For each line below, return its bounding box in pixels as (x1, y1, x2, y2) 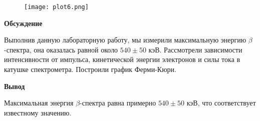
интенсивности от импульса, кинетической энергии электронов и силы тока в (4, 54, 240, 64)
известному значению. (4, 107, 72, 117)
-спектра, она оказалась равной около (4, 44, 118, 54)
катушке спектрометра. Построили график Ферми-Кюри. (4, 64, 177, 74)
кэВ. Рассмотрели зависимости (148, 44, 242, 54)
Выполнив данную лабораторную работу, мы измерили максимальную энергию (4, 34, 246, 45)
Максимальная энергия (4, 97, 74, 108)
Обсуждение (4, 17, 43, 28)
